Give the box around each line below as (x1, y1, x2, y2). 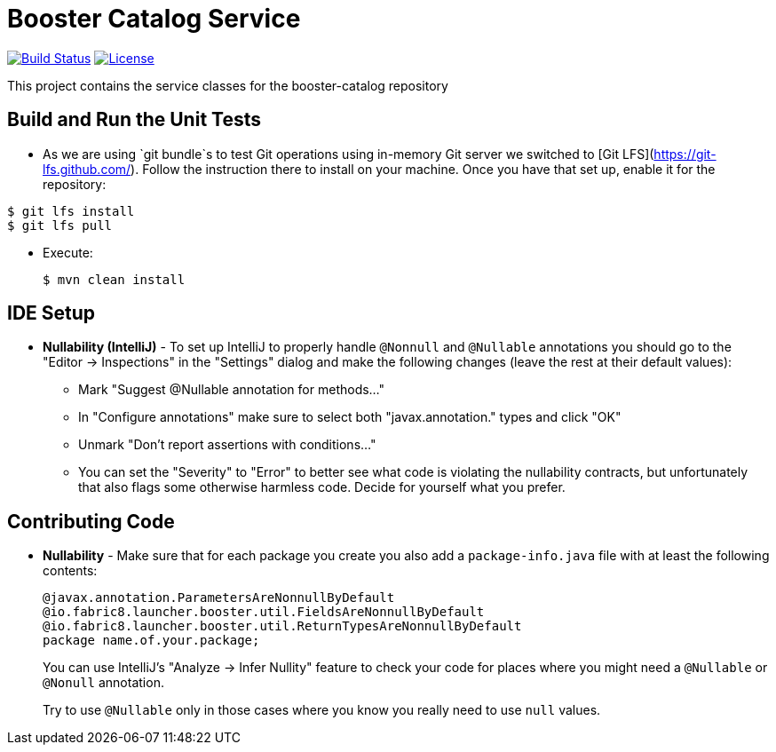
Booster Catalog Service (7, 4, 301, 34)
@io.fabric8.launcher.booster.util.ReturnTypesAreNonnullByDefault (43, 619, 522, 634)
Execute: (43, 244, 93, 260)
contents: (43, 563, 98, 579)
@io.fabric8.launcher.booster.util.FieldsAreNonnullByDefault (43, 605, 485, 620)
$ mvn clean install (43, 272, 186, 287)
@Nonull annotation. (43, 675, 164, 691)
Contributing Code (7, 510, 175, 533)
